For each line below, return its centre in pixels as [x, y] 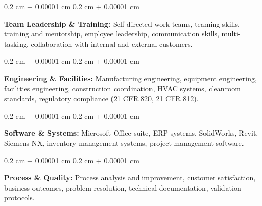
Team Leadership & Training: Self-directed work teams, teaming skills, [122, 23]
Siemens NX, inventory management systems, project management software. [124, 143]
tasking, [16, 43]
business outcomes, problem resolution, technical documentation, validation [123, 187]
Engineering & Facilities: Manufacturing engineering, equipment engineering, [130, 78]
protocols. [20, 198]
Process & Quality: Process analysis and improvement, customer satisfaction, [130, 177]
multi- [231, 34]
